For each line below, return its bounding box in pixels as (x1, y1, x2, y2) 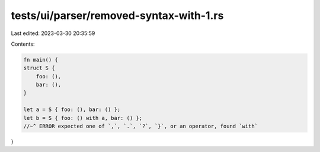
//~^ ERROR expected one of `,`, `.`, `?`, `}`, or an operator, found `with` (23, 123, 258, 130)
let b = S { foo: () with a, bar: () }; (23, 115, 142, 121)
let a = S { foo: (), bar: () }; (23, 106, 121, 113)
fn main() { (23, 56, 59, 63)
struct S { (23, 65, 55, 71)
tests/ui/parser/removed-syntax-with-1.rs (11, 9, 224, 22)
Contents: (11, 40, 35, 47)
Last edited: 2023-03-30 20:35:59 (11, 30, 95, 37)
